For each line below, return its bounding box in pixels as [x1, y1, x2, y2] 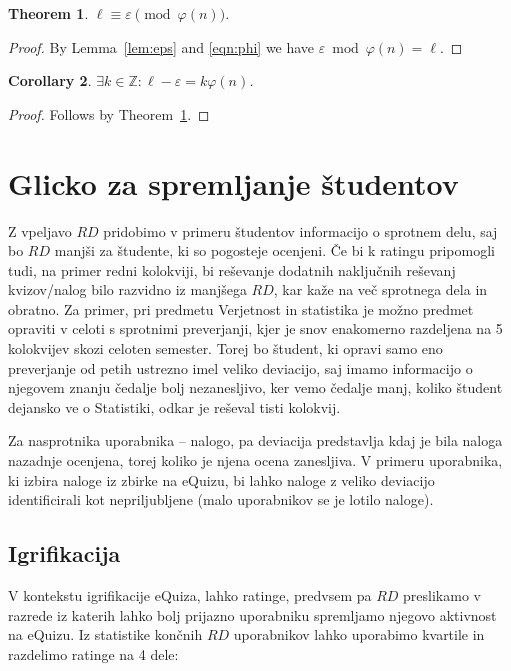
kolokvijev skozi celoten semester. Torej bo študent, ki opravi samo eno [8, 338, 443, 359]
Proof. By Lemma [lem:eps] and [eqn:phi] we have [8, 36, 315, 57]
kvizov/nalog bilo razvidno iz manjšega [8, 279, 247, 300]
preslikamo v [403, 585, 481, 606]
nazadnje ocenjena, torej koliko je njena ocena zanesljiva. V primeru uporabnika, [8, 450, 503, 471]
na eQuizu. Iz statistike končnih [8, 624, 203, 645]
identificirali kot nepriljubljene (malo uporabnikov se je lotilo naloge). [8, 489, 434, 510]
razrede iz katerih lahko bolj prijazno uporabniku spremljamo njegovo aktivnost [8, 604, 497, 625]
